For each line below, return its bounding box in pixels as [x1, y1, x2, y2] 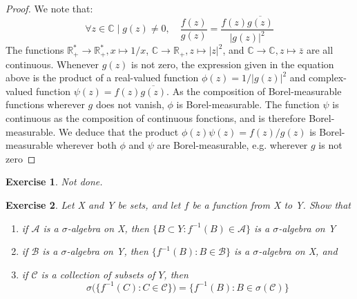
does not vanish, [95, 97, 164, 112]
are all [307, 43, 334, 57]
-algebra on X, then [67, 220, 149, 235]
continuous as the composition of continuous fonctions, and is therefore [6, 111, 306, 125]
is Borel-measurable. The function [176, 97, 320, 112]
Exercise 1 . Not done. [6, 174, 103, 189]
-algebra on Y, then [66, 244, 148, 258]
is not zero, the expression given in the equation [131, 56, 334, 71]
